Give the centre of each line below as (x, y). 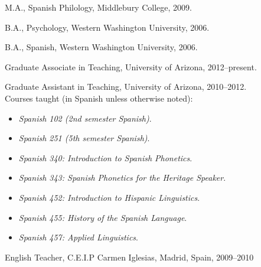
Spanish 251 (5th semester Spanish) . (84, 138)
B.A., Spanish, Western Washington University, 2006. (101, 47)
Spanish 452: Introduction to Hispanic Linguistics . (109, 197)
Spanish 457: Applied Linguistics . (78, 237)
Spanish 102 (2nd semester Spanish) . (85, 118)
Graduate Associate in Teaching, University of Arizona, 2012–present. (131, 66)
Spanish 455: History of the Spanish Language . (103, 217)
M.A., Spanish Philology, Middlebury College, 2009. (98, 7)
